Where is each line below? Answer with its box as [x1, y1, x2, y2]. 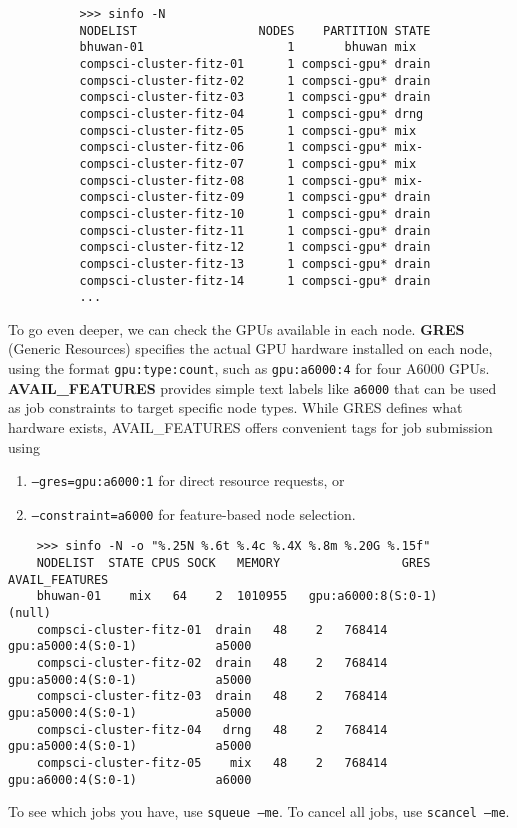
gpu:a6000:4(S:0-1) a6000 [8, 772, 252, 787]
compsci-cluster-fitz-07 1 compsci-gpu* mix [79, 156, 417, 171]
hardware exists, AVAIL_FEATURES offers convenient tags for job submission [8, 416, 493, 437]
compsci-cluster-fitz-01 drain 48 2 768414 [36, 622, 388, 637]
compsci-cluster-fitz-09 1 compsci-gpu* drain [79, 190, 431, 205]
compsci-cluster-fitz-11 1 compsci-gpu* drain [79, 223, 431, 238]
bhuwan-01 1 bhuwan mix [79, 40, 417, 55]
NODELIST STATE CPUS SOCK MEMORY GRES [36, 556, 431, 571]
